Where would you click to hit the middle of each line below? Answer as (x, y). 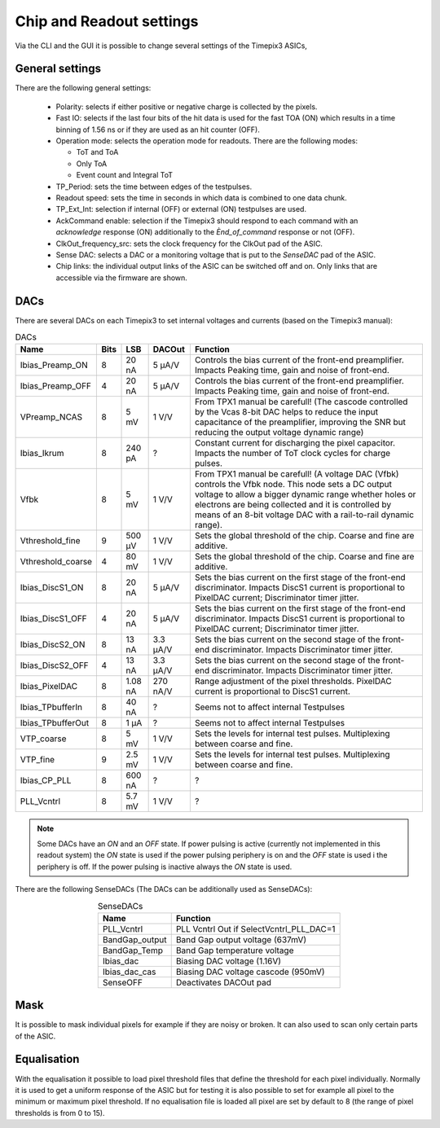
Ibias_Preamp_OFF (56, 386)
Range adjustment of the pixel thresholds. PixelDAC (293, 682)
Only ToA (92, 164)
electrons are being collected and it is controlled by (293, 505)
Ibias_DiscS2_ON (53, 645)
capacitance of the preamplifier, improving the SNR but (300, 422)
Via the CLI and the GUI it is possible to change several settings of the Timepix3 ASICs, (161, 46)
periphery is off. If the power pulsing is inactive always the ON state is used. (165, 867)
